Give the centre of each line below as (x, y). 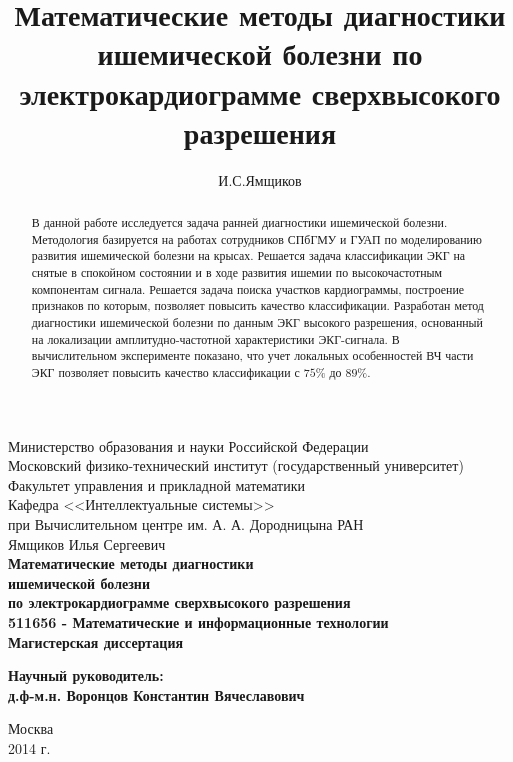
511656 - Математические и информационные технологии (198, 621)
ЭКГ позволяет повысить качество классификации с (165, 371)
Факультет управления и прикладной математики (157, 484)
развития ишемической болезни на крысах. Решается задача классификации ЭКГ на (248, 255)
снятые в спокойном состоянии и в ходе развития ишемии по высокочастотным (237, 272)
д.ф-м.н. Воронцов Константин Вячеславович (156, 694)
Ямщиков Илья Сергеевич (87, 543)
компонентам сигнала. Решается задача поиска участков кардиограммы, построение (248, 288)
